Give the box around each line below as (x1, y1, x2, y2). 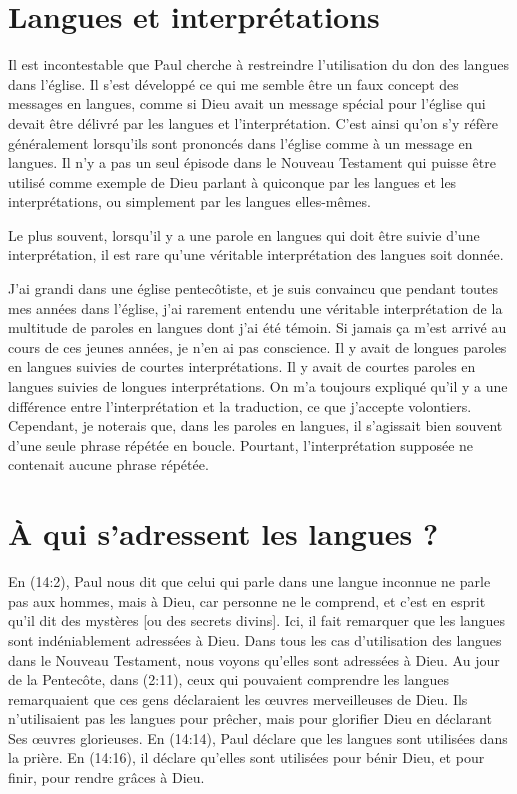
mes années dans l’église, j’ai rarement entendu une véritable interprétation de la (8, 297, 503, 318)
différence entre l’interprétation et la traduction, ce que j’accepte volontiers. (8, 395, 472, 416)
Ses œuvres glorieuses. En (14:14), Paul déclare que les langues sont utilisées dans (8, 727, 508, 748)
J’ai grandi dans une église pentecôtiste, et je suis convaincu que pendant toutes (8, 278, 498, 299)
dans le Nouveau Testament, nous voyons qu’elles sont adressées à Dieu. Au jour (8, 649, 500, 670)
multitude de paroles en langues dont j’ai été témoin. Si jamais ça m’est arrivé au (8, 317, 507, 338)
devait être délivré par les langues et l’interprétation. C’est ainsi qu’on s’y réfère (8, 112, 498, 133)
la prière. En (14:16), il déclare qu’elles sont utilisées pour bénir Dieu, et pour (8, 747, 485, 768)
